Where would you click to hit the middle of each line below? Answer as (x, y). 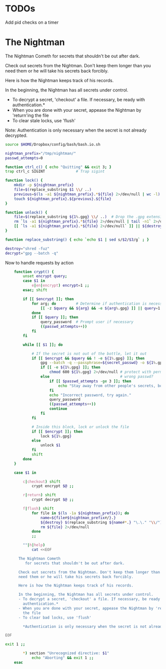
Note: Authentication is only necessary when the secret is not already (76, 130)
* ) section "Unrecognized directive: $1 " (66, 653)
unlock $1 (50, 446)
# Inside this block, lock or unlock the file (80, 427)
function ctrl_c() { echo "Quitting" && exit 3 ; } (58, 167)
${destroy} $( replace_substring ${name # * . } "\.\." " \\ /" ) (101, 522)
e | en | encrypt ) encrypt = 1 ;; (61, 286)
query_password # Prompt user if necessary (87, 322)
